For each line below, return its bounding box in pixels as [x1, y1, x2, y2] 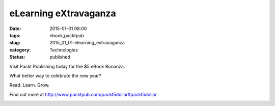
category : [9, 46, 31, 53]
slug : [9, 40, 20, 46]
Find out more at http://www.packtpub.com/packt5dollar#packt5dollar [9, 91, 157, 97]
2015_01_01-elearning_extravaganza [49, 40, 125, 46]
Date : [9, 25, 21, 32]
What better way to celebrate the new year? [9, 72, 101, 78]
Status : [9, 54, 25, 60]
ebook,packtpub [49, 32, 84, 38]
